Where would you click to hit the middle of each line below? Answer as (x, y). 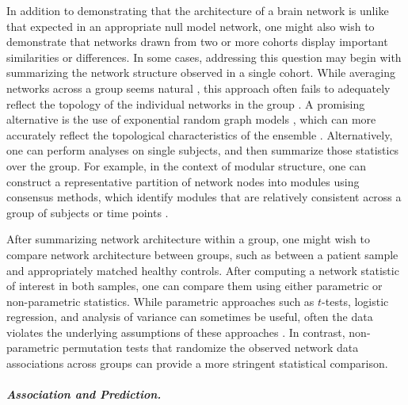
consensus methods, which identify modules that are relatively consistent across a (204, 197)
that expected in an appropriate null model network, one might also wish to (191, 26)
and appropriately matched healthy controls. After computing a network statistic (203, 270)
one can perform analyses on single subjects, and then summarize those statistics (203, 150)
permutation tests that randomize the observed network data (210, 348)
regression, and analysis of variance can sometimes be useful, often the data (190, 317)
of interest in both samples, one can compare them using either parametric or (194, 286)
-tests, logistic (355, 301)
